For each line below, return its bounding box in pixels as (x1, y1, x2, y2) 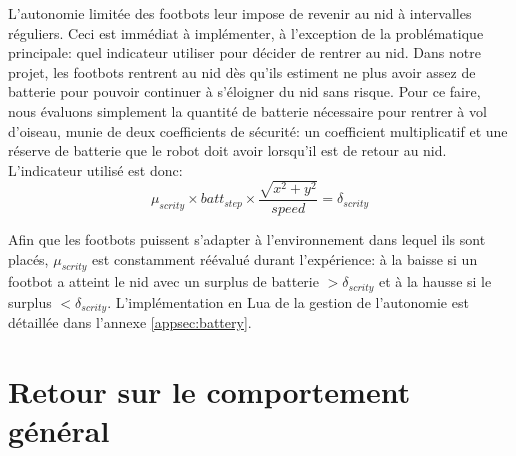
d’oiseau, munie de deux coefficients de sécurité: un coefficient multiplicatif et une (8, 120, 508, 141)
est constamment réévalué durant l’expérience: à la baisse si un (92, 248, 478, 269)
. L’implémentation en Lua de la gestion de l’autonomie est (107, 291, 469, 312)
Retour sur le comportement (8, 371, 411, 411)
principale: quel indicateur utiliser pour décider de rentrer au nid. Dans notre (8, 42, 481, 63)
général (8, 410, 110, 451)
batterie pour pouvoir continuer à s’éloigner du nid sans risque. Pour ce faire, (8, 81, 481, 102)
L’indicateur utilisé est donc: (8, 159, 183, 180)
